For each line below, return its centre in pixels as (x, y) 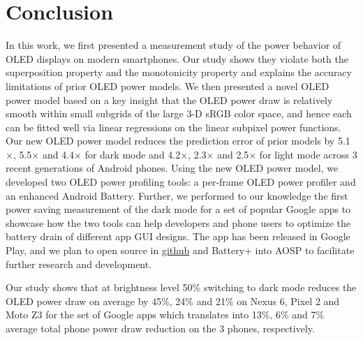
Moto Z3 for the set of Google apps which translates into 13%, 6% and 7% (165, 315)
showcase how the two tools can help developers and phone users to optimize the (178, 222)
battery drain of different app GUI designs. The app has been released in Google (178, 236)
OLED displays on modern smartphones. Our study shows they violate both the (177, 58)
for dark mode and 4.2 (133, 154)
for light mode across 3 (308, 154)
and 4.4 (58, 154)
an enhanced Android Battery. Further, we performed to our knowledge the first (177, 195)
